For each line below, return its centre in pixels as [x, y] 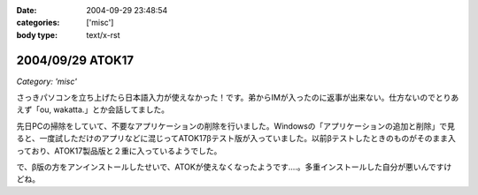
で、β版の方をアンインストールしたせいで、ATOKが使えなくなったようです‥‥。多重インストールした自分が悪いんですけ [234, 167]
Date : [27, 10]
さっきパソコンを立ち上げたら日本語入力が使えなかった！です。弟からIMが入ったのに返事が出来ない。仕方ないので [226, 98]
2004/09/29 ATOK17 [75, 60]
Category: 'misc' [46, 81]
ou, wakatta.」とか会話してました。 [104, 109]
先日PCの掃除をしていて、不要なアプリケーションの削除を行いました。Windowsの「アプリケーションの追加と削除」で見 [236, 126]
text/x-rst [103, 34]
